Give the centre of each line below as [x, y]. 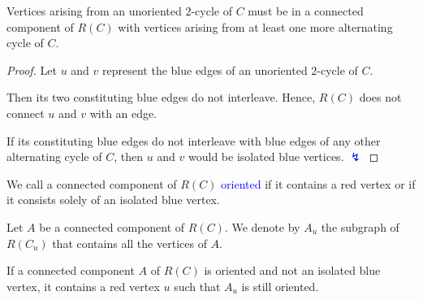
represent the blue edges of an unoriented [205, 70]
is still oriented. [280, 286]
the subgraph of [360, 226]
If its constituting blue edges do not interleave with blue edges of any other [194, 140]
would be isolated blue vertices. [266, 157]
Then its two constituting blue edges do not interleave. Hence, [161, 97]
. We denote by [262, 226]
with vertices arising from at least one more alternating [255, 26]
